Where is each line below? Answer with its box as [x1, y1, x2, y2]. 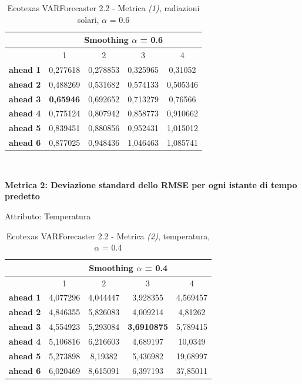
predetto [5, 190, 40, 202]
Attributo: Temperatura [5, 209, 91, 222]
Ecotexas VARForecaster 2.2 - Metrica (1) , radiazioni [7, 2, 200, 14]
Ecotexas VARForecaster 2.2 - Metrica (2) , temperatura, [6, 229, 210, 242]
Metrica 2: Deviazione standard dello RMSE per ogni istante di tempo [5, 178, 297, 191]
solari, [77, 13, 99, 25]
